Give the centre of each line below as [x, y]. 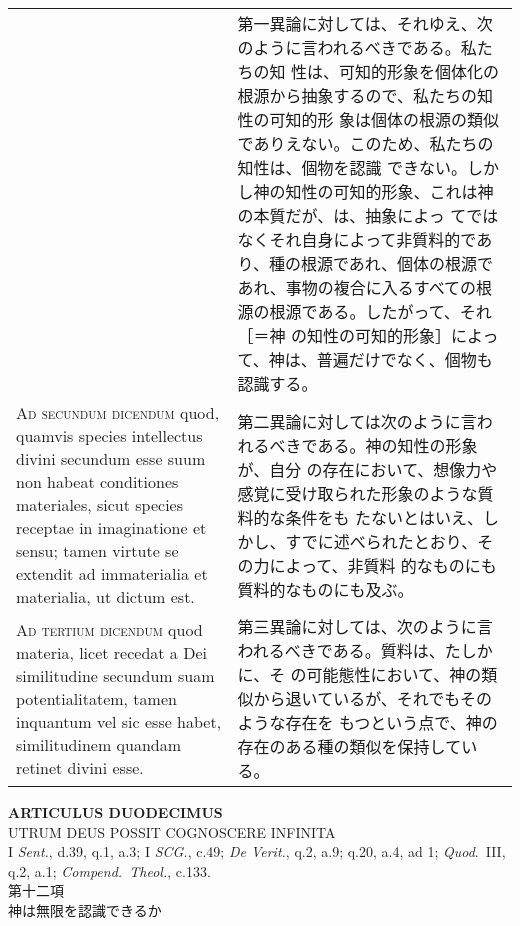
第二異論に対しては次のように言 [357, 421]
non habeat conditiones [97, 481]
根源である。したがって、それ [380, 311]
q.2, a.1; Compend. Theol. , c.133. [109, 870]
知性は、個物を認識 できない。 [352, 167]
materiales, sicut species [100, 504]
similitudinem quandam [99, 744]
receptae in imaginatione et [111, 527]
